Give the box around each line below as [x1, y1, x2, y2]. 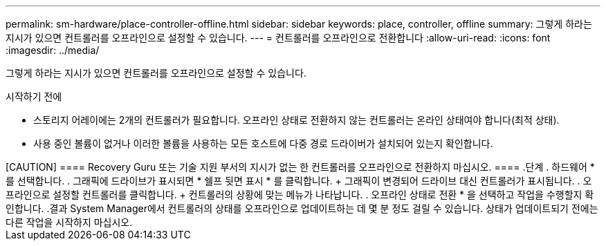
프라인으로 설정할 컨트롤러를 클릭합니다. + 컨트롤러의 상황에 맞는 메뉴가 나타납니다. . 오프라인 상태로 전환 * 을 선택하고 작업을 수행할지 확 [6, 189, 594, 200]
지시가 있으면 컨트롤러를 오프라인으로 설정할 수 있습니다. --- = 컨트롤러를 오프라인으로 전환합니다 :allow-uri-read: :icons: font [6, 32, 551, 44]
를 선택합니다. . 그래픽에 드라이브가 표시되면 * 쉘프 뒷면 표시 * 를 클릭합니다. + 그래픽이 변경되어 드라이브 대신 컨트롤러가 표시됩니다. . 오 [6, 175, 592, 187]
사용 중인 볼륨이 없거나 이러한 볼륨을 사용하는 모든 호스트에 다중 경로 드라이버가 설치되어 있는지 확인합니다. [33, 138, 493, 149]
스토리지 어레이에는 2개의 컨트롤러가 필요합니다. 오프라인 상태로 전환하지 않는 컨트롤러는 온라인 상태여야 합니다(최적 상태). [33, 114, 560, 126]
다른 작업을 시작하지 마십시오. [6, 216, 133, 228]
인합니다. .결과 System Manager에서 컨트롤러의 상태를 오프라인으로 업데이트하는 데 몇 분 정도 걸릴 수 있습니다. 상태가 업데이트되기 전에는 [6, 202, 598, 214]
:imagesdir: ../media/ [6, 44, 100, 56]
